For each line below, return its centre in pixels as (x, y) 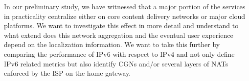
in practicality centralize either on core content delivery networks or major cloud (125, 16)
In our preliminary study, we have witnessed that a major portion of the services (125, 6)
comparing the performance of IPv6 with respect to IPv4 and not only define (119, 54)
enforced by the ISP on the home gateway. (68, 73)
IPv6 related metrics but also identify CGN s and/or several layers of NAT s (116, 63)
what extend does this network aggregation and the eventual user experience (119, 35)
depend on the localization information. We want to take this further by (112, 44)
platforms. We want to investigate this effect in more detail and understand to (121, 25)
